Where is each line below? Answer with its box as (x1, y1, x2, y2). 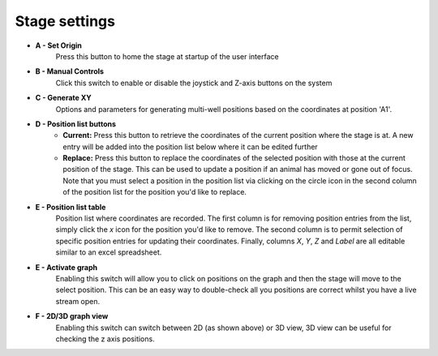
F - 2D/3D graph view (35, 311, 109, 321)
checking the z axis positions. (55, 333, 155, 344)
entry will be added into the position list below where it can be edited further (62, 142, 318, 152)
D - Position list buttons (35, 118, 117, 129)
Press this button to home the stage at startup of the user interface (55, 51, 279, 61)
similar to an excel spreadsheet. (55, 247, 162, 257)
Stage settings (15, 12, 115, 30)
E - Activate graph (35, 262, 98, 272)
